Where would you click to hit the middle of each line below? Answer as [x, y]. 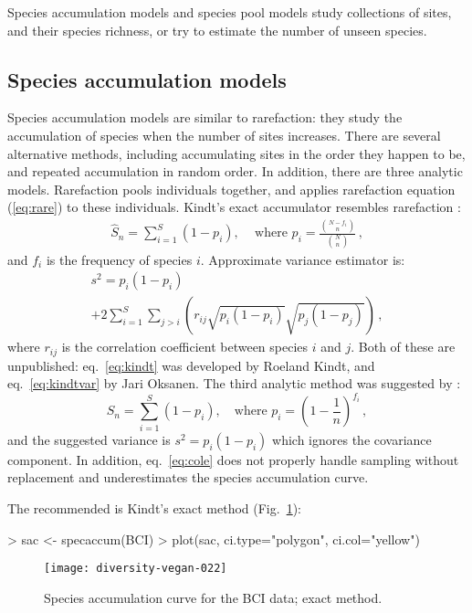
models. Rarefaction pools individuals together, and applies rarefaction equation [231, 189]
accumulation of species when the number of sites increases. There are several [224, 135]
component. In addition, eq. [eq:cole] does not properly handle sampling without [233, 459]
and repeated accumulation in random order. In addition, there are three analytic [235, 171]
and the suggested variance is [89, 439]
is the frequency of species [119, 259]
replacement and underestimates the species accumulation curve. [188, 477]
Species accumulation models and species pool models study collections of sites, [230, 12]
